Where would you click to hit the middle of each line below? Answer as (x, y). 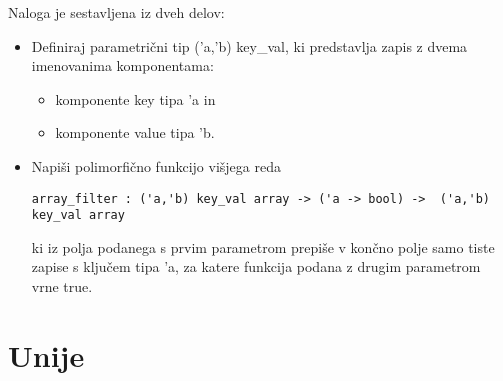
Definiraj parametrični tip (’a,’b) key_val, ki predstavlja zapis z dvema (249, 45)
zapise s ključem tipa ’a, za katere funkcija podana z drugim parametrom (256, 266)
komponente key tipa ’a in (135, 98)
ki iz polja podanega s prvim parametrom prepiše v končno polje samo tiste (263, 246)
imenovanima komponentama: (122, 65)
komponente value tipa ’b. (135, 132)
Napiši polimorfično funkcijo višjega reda (156, 165)
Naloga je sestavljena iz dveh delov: (116, 12)
